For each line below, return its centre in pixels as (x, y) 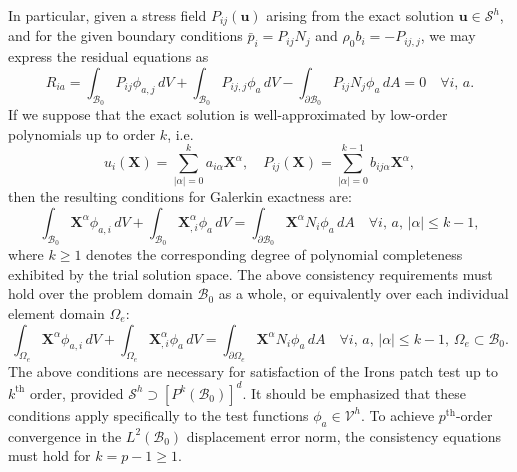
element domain (56, 312)
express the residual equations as (108, 56)
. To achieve (398, 414)
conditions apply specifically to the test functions (158, 414)
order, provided (77, 392)
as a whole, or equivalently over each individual (363, 293)
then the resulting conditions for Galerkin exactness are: (180, 196)
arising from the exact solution (360, 15)
